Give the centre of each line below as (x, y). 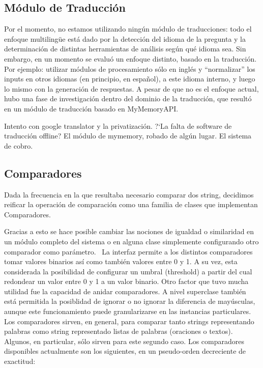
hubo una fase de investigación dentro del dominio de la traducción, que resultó (128, 98)
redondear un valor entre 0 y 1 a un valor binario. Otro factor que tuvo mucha (126, 281)
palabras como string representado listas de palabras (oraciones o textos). (119, 331)
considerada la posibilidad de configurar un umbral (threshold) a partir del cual (128, 271)
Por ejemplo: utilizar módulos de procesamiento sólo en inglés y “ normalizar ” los (130, 68)
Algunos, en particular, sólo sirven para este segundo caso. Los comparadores (124, 341)
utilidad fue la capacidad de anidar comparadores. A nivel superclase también (125, 291)
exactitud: (20, 361)
